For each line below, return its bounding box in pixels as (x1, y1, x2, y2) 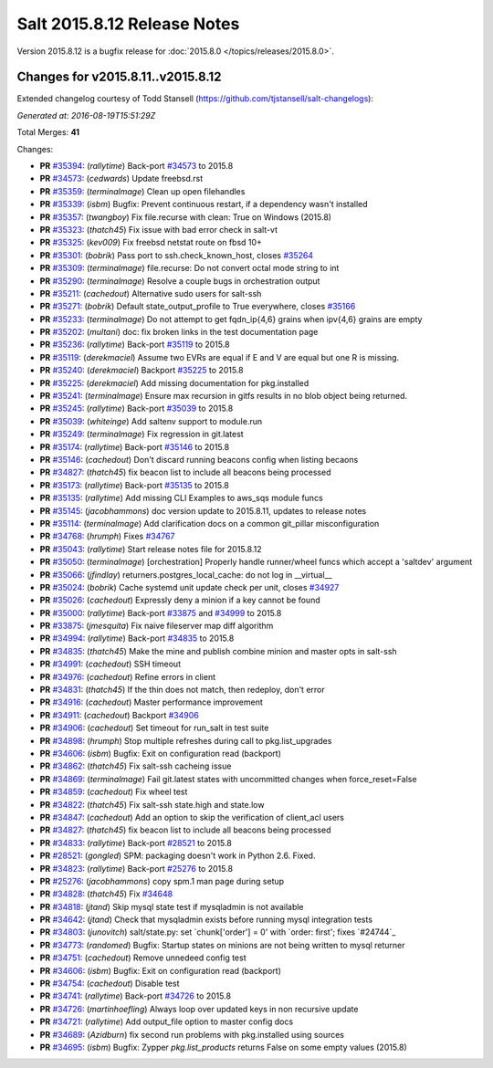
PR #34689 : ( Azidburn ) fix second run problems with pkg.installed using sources (39, 1029, 345, 1040)
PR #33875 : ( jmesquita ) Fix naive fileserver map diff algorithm (39, 621, 274, 632)
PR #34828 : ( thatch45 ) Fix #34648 (39, 888, 173, 899)
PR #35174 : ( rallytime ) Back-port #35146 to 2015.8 (39, 441, 230, 452)
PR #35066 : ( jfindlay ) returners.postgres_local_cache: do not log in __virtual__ (39, 569, 332, 580)
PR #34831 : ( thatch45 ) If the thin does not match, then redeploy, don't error (39, 685, 325, 696)
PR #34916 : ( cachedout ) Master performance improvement (39, 696, 264, 707)
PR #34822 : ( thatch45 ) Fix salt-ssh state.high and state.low (39, 799, 265, 810)
